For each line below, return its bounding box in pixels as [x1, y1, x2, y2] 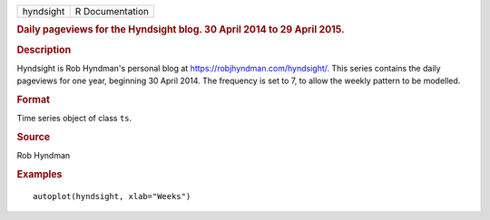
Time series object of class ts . [16, 113, 132, 124]
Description [16, 43, 72, 56]
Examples [16, 168, 63, 181]
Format [16, 93, 50, 106]
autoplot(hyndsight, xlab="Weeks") [33, 191, 191, 202]
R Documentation [74, 5, 150, 17]
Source [16, 131, 51, 144]
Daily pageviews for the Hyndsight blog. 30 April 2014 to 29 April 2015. [16, 24, 345, 36]
